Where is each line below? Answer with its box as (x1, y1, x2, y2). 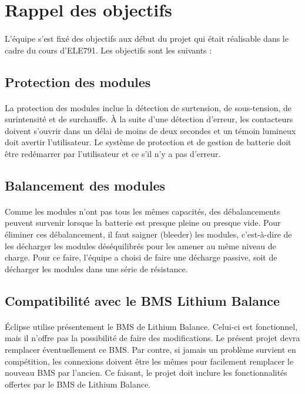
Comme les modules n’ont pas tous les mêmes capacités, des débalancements (5, 205, 280, 217)
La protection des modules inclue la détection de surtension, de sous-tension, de (5, 101, 292, 113)
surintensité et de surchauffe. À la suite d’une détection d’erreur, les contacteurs (5, 113, 293, 125)
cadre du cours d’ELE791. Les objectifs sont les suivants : (5, 44, 212, 56)
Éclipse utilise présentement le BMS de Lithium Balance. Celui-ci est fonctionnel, (5, 320, 298, 332)
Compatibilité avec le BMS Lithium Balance (5, 291, 280, 309)
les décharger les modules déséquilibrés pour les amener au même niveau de (5, 239, 276, 252)
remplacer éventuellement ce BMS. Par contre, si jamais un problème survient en (5, 343, 296, 355)
